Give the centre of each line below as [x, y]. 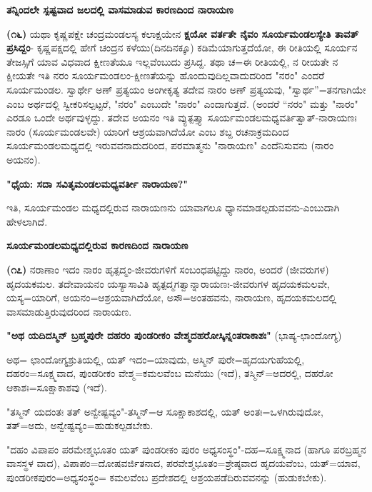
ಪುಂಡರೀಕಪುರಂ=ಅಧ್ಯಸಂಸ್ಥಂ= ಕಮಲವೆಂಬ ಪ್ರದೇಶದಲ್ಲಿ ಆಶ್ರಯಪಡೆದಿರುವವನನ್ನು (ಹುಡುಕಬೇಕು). [167, 477]
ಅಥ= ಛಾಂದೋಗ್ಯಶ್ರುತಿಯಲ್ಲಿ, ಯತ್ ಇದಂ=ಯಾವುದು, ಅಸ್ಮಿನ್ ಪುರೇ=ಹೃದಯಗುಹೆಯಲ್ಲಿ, [156, 359]
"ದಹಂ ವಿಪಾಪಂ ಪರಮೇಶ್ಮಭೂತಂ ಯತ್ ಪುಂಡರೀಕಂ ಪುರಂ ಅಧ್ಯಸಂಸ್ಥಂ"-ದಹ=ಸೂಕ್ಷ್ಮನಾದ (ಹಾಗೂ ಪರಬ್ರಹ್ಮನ [186, 449]
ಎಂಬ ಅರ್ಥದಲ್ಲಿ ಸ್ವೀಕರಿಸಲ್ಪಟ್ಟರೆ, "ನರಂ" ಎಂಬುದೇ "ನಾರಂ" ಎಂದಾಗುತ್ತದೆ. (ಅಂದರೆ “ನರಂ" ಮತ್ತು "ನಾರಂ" [182, 103]
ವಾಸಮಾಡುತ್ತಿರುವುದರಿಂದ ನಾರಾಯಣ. [69, 311]
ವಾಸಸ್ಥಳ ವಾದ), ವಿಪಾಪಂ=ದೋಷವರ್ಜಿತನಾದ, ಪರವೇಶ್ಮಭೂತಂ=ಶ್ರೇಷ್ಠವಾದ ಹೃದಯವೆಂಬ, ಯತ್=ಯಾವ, [184, 463]
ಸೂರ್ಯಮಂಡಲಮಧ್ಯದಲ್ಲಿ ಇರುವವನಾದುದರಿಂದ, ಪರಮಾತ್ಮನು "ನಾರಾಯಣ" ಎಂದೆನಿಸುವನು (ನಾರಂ [170, 145]
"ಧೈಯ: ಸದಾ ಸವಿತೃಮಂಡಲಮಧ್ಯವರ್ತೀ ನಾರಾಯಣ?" [97, 183]
